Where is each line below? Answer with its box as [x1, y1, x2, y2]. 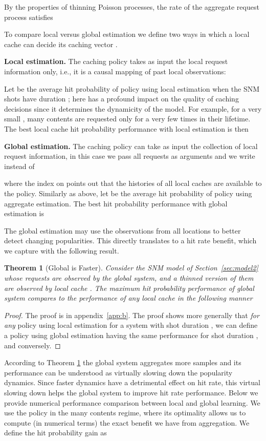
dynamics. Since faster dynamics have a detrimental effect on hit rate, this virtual [4, 377, 260, 388]
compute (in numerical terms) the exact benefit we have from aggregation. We [4, 417, 250, 428]
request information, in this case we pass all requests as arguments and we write [4, 151, 255, 161]
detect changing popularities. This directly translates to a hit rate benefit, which [4, 235, 257, 246]
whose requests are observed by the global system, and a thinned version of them [4, 272, 254, 283]
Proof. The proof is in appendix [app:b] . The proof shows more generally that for [4, 309, 259, 320]
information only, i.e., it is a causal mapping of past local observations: [4, 66, 226, 76]
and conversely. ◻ [4, 340, 61, 350]
